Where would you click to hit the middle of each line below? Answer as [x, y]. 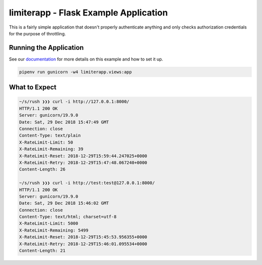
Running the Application [46, 48]
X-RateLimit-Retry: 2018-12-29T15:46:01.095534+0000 [83, 244]
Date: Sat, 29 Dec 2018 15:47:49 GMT [64, 122]
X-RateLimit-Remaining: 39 [51, 149]
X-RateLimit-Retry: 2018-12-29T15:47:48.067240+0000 [83, 162]
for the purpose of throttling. [37, 33]
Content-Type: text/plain [50, 136]
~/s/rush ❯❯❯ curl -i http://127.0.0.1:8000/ [74, 102]
